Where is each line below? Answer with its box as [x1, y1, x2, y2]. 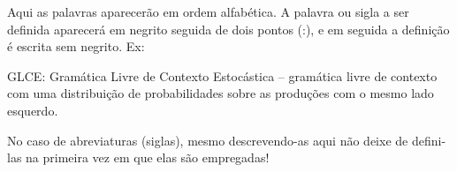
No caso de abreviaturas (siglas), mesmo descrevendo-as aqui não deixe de [7, 131, 408, 149]
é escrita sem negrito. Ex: [7, 37, 145, 56]
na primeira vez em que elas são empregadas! [26, 148, 270, 167]
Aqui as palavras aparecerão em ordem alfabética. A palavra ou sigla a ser [7, 3, 409, 20]
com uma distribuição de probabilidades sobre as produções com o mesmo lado [7, 84, 434, 102]
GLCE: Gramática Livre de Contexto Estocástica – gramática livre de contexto [7, 66, 438, 85]
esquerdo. [7, 101, 58, 119]
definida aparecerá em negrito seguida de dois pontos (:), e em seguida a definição [7, 19, 450, 38]
